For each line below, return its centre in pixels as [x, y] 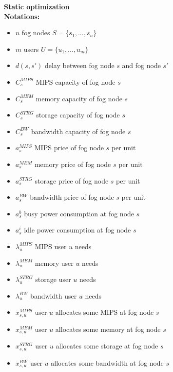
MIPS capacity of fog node [76, 81]
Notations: [22, 16]
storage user [53, 279]
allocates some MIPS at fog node [105, 312]
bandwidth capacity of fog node [78, 131]
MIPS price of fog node [69, 148]
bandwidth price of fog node [72, 197]
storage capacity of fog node [78, 115]
